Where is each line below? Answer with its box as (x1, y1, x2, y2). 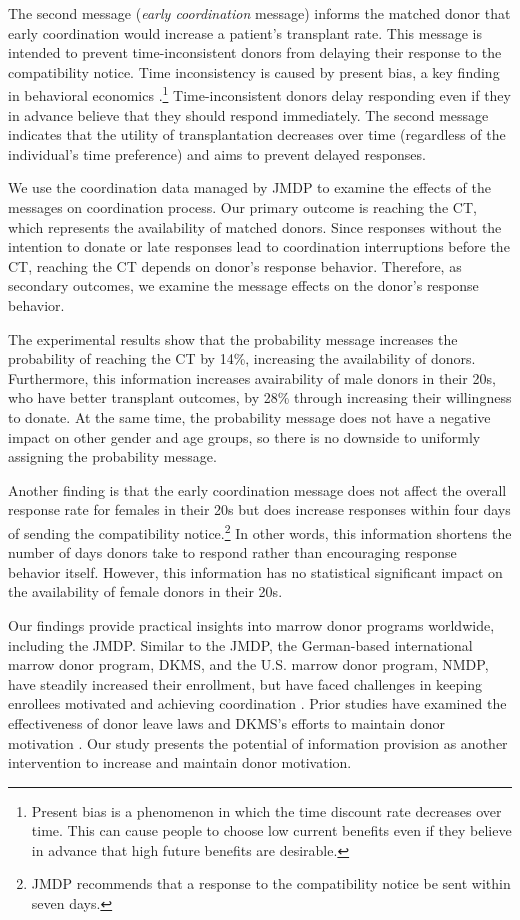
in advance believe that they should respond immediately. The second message (8, 104, 489, 125)
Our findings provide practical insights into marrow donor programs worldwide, (8, 614, 495, 635)
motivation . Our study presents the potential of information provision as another (8, 732, 508, 753)
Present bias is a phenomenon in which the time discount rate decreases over (31, 800, 502, 821)
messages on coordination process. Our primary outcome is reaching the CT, (8, 197, 477, 217)
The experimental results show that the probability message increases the (8, 328, 458, 349)
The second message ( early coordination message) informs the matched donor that (8, 3, 511, 23)
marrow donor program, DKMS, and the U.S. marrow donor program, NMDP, (8, 654, 489, 675)
